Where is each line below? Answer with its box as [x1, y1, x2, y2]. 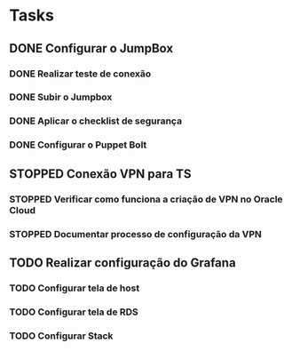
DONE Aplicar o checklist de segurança [9, 115, 183, 127]
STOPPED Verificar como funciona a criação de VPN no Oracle [9, 193, 283, 205]
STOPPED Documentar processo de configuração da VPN [9, 227, 262, 240]
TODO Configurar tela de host [9, 282, 140, 294]
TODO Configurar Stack [9, 330, 114, 342]
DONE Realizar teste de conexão [9, 68, 152, 80]
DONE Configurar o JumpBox [9, 41, 174, 56]
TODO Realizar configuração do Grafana [9, 255, 237, 270]
